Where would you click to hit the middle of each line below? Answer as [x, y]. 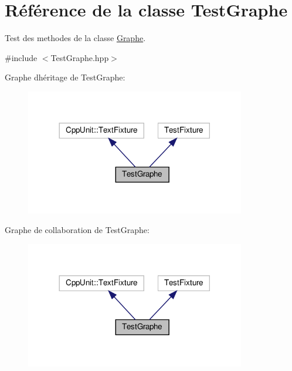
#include [21, 57]
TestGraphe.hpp [80, 57]
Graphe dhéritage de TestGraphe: [65, 77]
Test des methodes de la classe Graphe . [75, 38]
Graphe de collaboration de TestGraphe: [77, 230]
